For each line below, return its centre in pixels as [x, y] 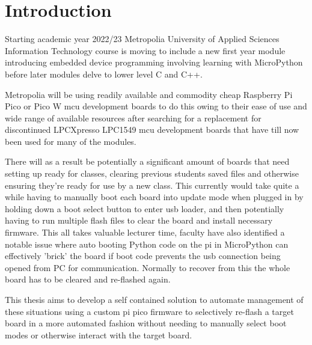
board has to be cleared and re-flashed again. [88, 279]
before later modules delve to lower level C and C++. [104, 74]
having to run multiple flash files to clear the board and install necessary [139, 220]
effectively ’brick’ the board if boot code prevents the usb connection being [143, 256]
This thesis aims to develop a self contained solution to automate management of [154, 299]
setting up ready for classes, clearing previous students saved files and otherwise [152, 173]
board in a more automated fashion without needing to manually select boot [146, 323]
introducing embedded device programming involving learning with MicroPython [154, 62]
